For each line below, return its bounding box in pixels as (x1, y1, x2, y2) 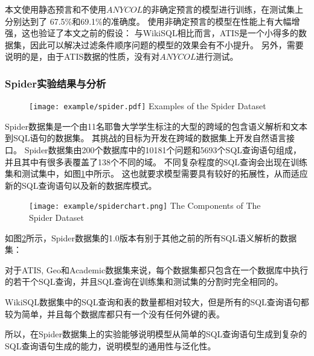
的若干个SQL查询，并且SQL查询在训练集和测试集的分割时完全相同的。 (5, 275, 283, 288)
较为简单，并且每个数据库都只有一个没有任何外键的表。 (5, 307, 225, 320)
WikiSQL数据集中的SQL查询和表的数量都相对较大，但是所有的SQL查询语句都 (5, 296, 309, 308)
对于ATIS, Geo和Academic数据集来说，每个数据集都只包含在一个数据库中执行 (5, 263, 309, 276)
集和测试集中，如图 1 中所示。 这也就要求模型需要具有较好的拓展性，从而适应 (5, 167, 308, 180)
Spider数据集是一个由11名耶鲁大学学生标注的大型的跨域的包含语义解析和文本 (5, 119, 307, 132)
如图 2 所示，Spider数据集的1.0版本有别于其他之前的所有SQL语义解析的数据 (5, 231, 297, 244)
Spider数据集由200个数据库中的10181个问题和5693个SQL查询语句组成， (24, 144, 302, 156)
